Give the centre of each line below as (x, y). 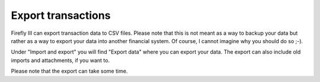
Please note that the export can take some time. (69, 71)
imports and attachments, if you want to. (60, 60)
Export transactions (61, 15)
